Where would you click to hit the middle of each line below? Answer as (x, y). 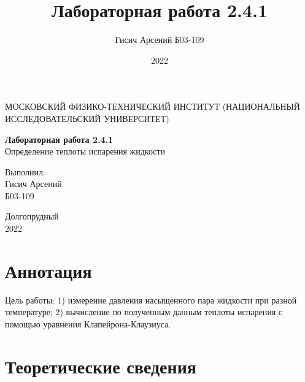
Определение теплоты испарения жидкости (85, 151)
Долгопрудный (32, 216)
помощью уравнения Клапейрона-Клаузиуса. (88, 323)
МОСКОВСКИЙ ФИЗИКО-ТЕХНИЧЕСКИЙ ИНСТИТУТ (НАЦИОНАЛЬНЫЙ (152, 106)
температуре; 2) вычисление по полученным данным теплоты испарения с (144, 312)
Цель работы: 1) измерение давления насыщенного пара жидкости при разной (151, 300)
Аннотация (48, 270)
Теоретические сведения (101, 366)
